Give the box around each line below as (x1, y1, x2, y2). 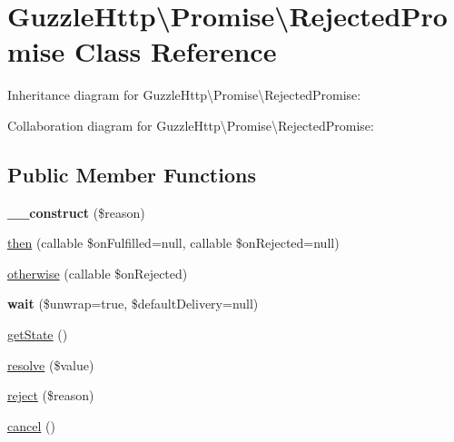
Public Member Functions (7, 160, 256, 188)
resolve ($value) (7, 355, 94, 374)
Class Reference (74, 33, 277, 70)
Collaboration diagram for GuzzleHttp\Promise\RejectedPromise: (7, 115, 374, 134)
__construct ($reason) (7, 202, 145, 221)
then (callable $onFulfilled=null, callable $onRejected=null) (7, 233, 340, 252)
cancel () (7, 416, 55, 435)
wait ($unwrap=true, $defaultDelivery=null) (7, 294, 259, 313)
